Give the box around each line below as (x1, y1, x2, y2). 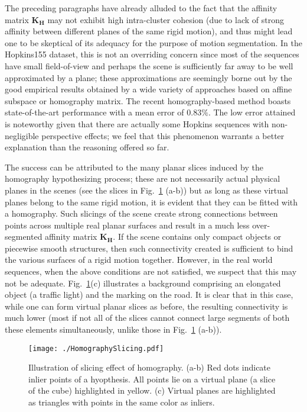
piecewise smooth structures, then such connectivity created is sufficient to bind (5, 242, 293, 254)
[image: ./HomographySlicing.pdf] (28, 344, 164, 353)
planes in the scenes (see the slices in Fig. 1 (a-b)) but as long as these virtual (5, 184, 288, 196)
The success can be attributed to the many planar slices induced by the (5, 160, 263, 173)
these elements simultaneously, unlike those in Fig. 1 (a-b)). (5, 323, 222, 336)
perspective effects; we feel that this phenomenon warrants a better (41, 129, 285, 141)
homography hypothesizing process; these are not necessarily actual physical (5, 172, 280, 185)
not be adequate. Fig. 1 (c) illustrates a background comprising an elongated (5, 276, 281, 289)
